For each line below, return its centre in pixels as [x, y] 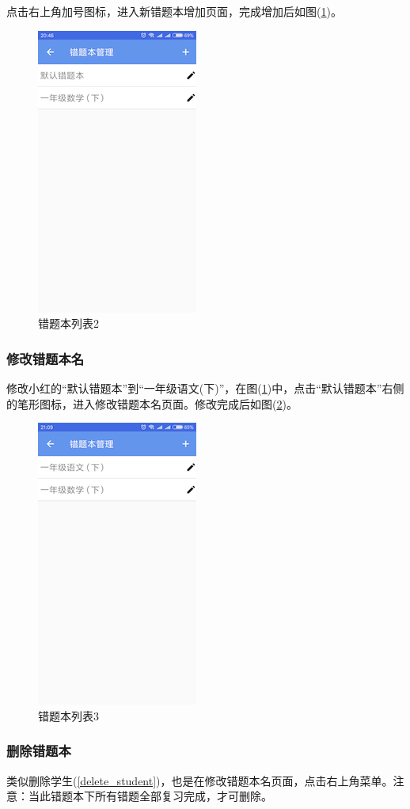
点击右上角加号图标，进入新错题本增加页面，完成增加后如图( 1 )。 [174, 11]
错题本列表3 [68, 715]
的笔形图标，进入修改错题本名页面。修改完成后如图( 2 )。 [152, 403]
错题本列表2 [68, 323]
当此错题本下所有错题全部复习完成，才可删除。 [150, 796]
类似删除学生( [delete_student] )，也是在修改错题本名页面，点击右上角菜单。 [200, 780]
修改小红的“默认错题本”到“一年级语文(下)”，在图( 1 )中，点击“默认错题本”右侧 [205, 388]
